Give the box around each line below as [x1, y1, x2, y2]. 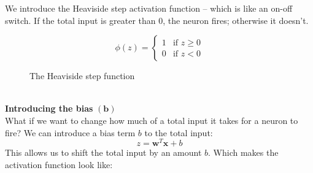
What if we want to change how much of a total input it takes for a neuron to [5, 113, 298, 126]
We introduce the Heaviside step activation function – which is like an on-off [5, 2, 293, 14]
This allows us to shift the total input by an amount [5, 146, 202, 159]
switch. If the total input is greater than [5, 13, 156, 26]
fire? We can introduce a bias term [5, 126, 136, 139]
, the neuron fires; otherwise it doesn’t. [163, 13, 309, 26]
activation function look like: [5, 158, 113, 171]
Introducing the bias [5, 102, 93, 115]
